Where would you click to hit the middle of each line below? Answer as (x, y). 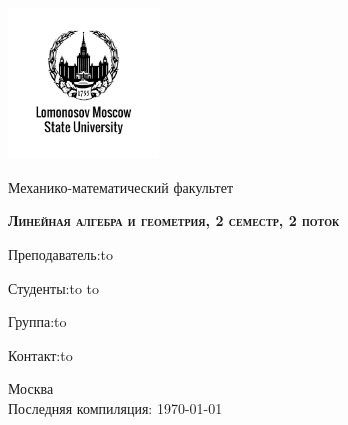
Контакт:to (40, 354)
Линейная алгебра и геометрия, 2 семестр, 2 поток (174, 220)
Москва (31, 388)
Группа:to (37, 321)
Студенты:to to (54, 287)
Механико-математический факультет (121, 186)
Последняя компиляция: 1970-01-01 (115, 407)
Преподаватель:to (61, 253)
